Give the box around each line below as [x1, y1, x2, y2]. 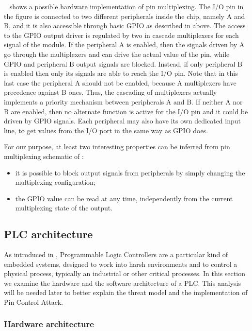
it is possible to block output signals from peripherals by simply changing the [15, 167, 245, 177]
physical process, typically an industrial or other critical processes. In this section [4, 268, 245, 279]
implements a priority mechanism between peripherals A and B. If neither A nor [4, 96, 243, 106]
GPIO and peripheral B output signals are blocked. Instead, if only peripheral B [4, 58, 242, 69]
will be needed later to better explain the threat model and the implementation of [4, 287, 248, 297]
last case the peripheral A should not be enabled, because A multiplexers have [4, 77, 236, 87]
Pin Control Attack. [4, 297, 63, 307]
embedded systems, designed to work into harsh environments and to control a [4, 259, 237, 269]
